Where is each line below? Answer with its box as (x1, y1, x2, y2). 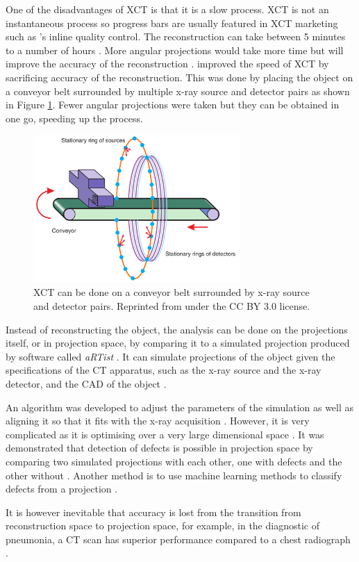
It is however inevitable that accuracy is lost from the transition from (6, 504, 301, 519)
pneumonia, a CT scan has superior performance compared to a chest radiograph (6, 531, 351, 546)
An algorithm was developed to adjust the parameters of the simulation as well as (6, 399, 354, 414)
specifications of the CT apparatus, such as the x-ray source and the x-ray (6, 363, 322, 377)
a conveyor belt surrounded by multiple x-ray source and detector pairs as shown (6, 83, 350, 98)
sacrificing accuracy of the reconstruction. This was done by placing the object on (6, 69, 353, 84)
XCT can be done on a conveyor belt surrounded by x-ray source (33, 285, 310, 299)
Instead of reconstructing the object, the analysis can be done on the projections (6, 322, 348, 336)
